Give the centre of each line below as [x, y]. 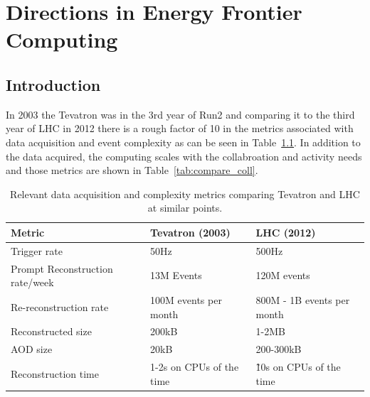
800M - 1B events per [303, 300]
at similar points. [185, 208]
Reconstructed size [51, 331]
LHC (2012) [286, 232]
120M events [283, 275]
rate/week [32, 282]
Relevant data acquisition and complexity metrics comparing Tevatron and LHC [185, 194]
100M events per [186, 300]
